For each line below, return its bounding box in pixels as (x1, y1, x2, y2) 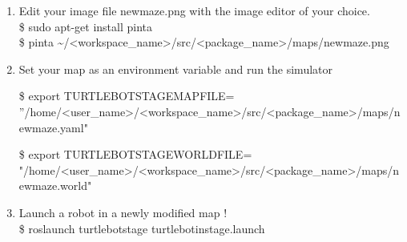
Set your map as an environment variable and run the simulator (18, 60, 332, 77)
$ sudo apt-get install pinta (18, 18, 153, 34)
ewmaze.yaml (18, 119, 84, 135)
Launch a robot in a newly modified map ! (18, 204, 228, 220)
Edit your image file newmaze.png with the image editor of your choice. (18, 2, 370, 18)
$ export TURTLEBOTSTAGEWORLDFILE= (18, 146, 252, 163)
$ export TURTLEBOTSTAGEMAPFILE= (18, 87, 235, 104)
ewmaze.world (18, 177, 87, 194)
